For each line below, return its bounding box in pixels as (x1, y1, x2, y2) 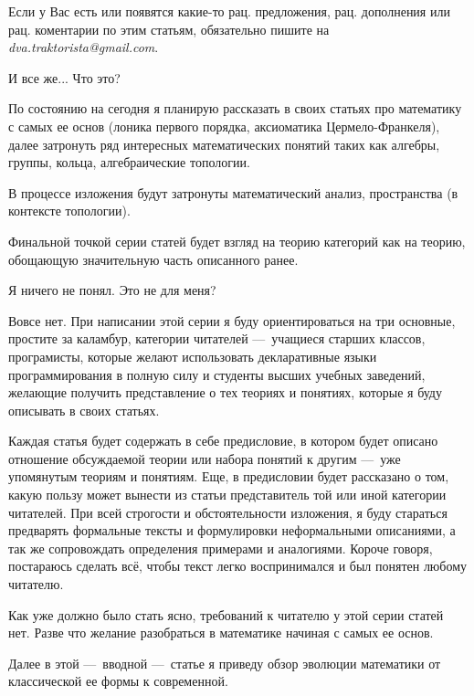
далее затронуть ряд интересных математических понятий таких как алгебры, (8, 134, 440, 153)
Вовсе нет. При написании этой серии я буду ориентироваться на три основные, (8, 311, 456, 330)
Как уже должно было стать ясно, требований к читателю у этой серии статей (8, 605, 444, 624)
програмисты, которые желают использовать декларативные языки (8, 346, 377, 365)
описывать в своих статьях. (8, 400, 160, 419)
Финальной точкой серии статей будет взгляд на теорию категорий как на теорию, (8, 231, 466, 250)
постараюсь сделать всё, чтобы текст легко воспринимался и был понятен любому (8, 556, 468, 575)
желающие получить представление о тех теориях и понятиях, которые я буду (8, 383, 442, 402)
